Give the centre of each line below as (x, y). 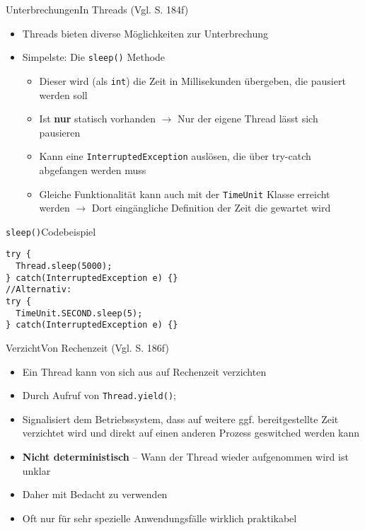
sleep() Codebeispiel (51, 231)
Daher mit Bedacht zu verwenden (95, 494)
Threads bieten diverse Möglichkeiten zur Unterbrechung (145, 33)
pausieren (60, 132)
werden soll (63, 94)
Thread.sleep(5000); (64, 266)
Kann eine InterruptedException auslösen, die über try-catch (175, 156)
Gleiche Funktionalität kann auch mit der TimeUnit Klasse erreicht (185, 194)
